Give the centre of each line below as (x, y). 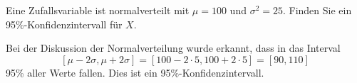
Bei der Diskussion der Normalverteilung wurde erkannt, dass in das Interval (173, 48)
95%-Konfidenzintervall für (64, 24)
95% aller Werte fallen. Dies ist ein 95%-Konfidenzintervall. (135, 72)
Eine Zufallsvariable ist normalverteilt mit (98, 10)
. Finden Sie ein (317, 10)
